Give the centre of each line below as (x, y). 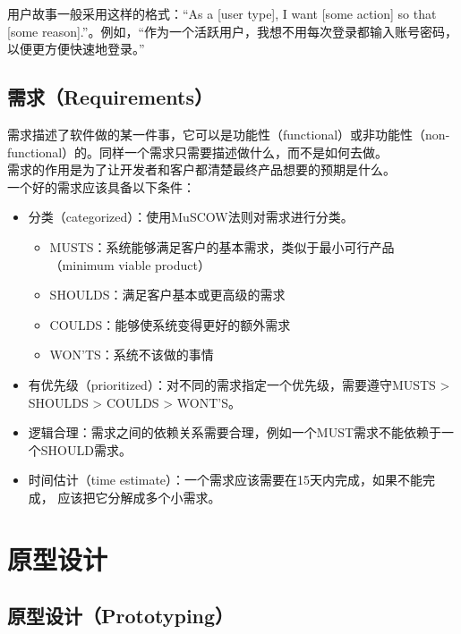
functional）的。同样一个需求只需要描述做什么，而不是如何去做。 (198, 152)
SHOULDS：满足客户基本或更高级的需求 (167, 295)
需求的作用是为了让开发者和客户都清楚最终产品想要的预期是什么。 (201, 169)
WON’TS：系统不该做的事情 (132, 355)
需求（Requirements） (110, 97)
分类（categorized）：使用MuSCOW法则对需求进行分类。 (191, 217)
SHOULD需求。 (86, 449)
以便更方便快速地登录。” (76, 49)
